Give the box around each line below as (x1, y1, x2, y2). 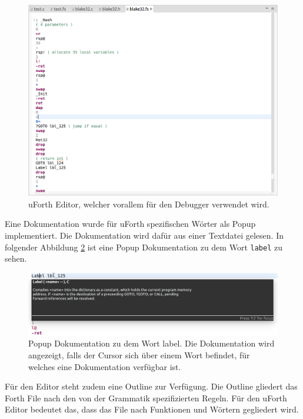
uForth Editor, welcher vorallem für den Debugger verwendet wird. (28, 197, 269, 210)
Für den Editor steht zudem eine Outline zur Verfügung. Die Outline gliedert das (5, 380, 298, 392)
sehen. (5, 252, 27, 265)
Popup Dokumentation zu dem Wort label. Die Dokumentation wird (28, 337, 275, 349)
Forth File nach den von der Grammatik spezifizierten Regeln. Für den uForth (5, 391, 287, 404)
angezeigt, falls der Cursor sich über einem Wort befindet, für (28, 349, 250, 361)
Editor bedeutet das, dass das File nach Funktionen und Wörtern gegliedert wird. (5, 403, 299, 415)
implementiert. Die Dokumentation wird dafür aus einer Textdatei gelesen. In (5, 229, 284, 241)
